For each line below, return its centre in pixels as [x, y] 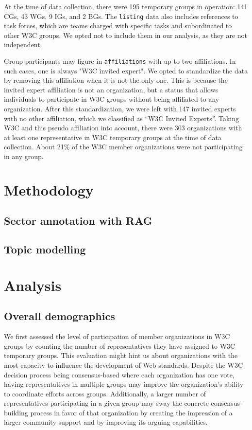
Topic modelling [45, 249]
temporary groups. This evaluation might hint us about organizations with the [121, 355]
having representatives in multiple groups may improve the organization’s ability [124, 384]
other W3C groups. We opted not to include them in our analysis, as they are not [126, 35]
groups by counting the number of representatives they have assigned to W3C [120, 346]
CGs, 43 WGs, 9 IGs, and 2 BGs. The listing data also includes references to [121, 16]
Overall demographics [59, 316]
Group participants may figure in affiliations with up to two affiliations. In [120, 61]
